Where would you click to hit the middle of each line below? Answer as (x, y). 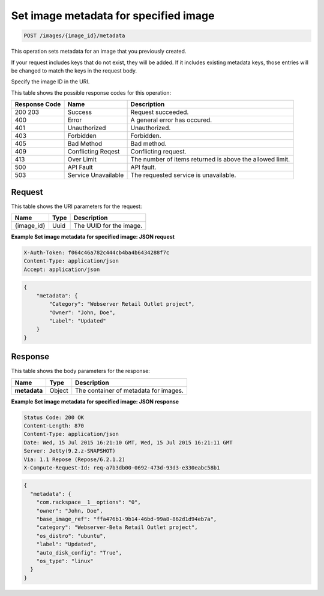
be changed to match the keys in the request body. (74, 70)
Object (59, 390)
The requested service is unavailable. (183, 175)
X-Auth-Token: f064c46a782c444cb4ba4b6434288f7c (97, 252)
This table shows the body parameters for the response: (80, 371)
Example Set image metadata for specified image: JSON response (95, 401)
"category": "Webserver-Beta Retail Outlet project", (117, 527)
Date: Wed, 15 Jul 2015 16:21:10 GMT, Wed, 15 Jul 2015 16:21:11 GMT (128, 443)
